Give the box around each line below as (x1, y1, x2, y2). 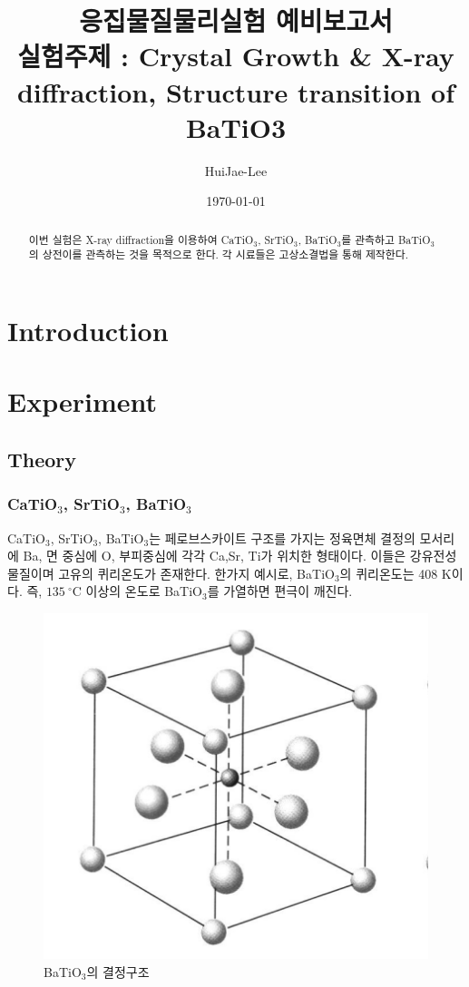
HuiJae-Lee (204, 161, 268, 180)
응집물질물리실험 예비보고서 (79, 2, 393, 39)
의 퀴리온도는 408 (339, 563, 438, 582)
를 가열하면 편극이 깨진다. (207, 581, 353, 601)
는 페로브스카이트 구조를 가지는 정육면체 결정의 (149, 528, 415, 547)
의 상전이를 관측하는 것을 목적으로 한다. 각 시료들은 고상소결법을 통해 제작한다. (28, 247, 408, 262)
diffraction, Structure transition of (16, 73, 455, 110)
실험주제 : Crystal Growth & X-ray (17, 37, 454, 74)
